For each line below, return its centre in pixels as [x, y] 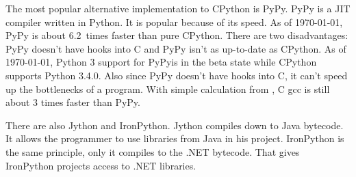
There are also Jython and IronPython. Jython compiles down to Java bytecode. [175, 125]
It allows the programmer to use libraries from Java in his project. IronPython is [175, 138]
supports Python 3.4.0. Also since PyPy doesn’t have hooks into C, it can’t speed [177, 75]
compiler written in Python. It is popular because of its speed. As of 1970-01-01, [174, 22]
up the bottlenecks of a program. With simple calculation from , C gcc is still [168, 88]
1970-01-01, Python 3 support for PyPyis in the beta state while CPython [161, 62]
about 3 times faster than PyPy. [73, 102]
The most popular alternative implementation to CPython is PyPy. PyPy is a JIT [178, 8]
